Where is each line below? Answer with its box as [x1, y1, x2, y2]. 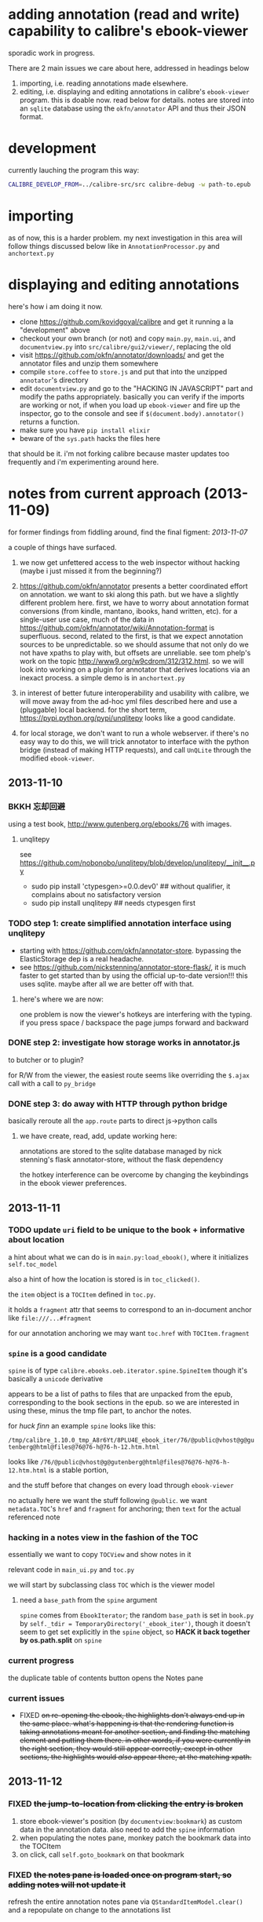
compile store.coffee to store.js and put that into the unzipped [19, 367, 228, 376]
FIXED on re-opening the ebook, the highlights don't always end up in [19, 1711, 245, 1720]
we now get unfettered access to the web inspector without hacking [19, 557, 240, 567]
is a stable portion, [48, 1465, 109, 1475]
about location [8, 1235, 65, 1245]
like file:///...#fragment [8, 1313, 92, 1322]
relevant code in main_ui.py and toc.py [8, 1565, 135, 1574]
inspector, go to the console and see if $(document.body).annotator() [19, 408, 245, 418]
